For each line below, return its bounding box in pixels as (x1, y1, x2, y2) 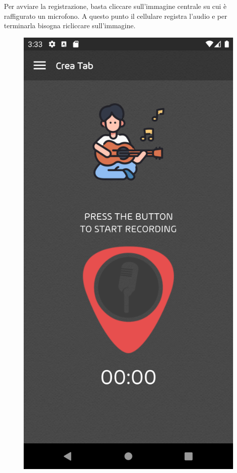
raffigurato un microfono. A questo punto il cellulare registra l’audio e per (4, 10, 227, 21)
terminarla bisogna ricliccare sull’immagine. (4, 20, 136, 31)
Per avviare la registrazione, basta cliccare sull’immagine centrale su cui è (4, 1, 227, 11)
